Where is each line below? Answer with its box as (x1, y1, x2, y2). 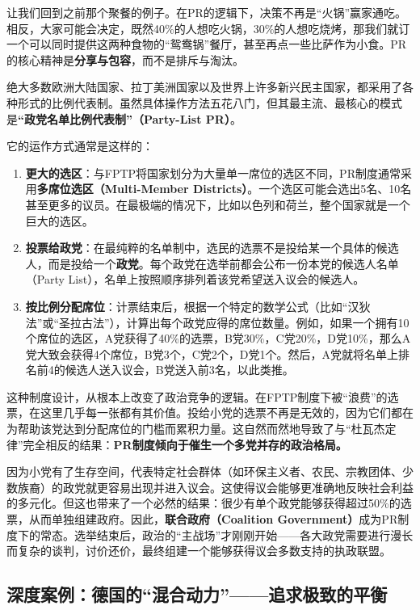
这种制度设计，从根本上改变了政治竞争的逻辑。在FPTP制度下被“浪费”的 (6, 388, 388, 405)
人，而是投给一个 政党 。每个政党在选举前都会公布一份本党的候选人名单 (25, 255, 399, 271)
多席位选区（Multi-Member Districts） (36, 180, 248, 197)
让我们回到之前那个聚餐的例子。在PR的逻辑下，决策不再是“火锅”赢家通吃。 (6, 4, 407, 20)
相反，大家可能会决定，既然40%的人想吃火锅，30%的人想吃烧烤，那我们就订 (6, 19, 410, 36)
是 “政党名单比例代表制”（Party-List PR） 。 (6, 110, 241, 127)
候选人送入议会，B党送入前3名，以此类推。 (65, 361, 294, 378)
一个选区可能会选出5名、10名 (258, 180, 412, 197)
